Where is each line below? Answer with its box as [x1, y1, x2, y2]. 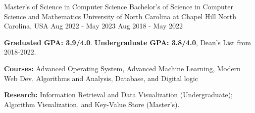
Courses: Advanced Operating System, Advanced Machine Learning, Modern [4, 63, 241, 73]
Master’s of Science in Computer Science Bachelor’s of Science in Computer [4, 1, 233, 11]
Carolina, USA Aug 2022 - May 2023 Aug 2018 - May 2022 [4, 21, 183, 31]
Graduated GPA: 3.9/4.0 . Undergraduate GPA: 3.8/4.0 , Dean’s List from [4, 37, 251, 47]
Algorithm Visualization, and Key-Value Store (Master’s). [4, 99, 180, 109]
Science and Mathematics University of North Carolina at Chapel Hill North [4, 11, 236, 21]
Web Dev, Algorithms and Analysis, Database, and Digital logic [4, 73, 198, 83]
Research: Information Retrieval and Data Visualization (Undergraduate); [4, 89, 233, 100]
